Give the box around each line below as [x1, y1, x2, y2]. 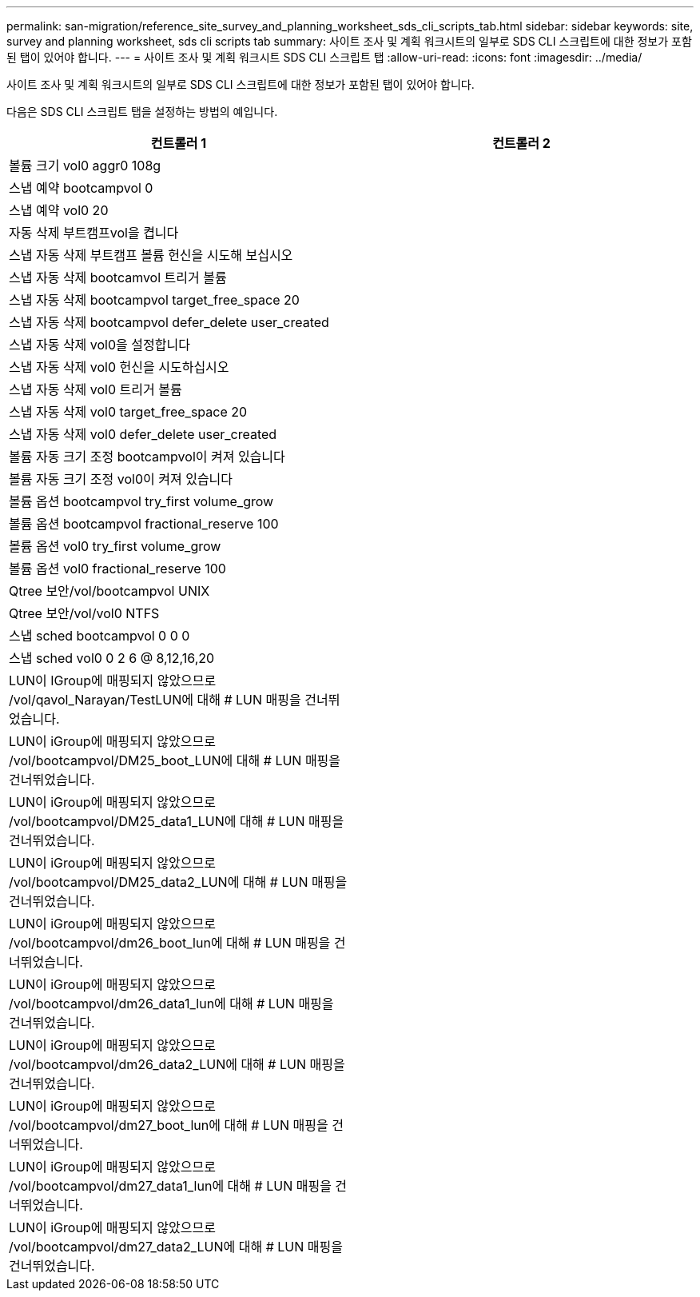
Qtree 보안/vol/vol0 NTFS [9, 605, 160, 621]
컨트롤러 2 [492, 135, 551, 151]
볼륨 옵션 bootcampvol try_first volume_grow [9, 493, 274, 509]
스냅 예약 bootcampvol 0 [9, 180, 153, 196]
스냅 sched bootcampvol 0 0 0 [9, 628, 190, 644]
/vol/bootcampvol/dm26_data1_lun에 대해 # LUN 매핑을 [9, 996, 334, 1012]
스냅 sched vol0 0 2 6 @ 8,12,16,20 [9, 650, 215, 666]
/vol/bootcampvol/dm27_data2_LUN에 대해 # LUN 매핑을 [9, 1239, 343, 1255]
